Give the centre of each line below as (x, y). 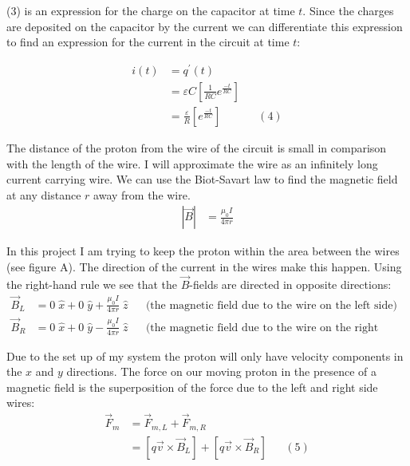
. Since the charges (348, 10)
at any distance (44, 194)
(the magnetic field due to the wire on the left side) (271, 305)
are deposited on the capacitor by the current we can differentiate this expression (205, 26)
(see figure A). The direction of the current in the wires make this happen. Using (204, 266)
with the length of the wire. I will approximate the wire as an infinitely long (192, 163)
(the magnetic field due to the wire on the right (262, 328)
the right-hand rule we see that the (92, 284)
